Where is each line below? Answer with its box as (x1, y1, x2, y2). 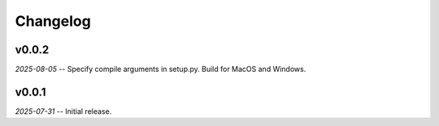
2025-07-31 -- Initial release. (15, 106, 112, 116)
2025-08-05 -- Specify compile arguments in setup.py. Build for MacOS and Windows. (15, 65, 306, 74)
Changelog (15, 12, 91, 30)
